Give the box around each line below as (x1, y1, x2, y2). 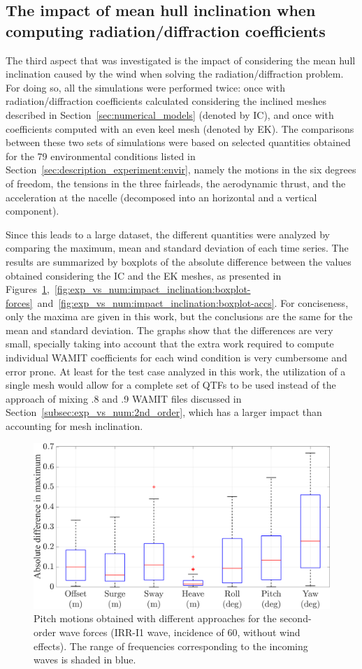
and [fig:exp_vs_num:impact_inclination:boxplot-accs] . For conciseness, (37, 295, 349, 310)
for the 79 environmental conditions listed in (6, 148, 196, 163)
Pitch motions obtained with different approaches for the (34, 611, 277, 626)
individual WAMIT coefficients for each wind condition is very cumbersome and (6, 350, 347, 365)
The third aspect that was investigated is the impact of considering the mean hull (6, 52, 356, 67)
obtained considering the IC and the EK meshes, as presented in (6, 268, 282, 282)
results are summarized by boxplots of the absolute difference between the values (6, 254, 352, 268)
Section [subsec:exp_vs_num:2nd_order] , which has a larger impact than (6, 405, 322, 419)
